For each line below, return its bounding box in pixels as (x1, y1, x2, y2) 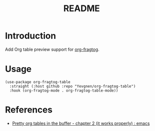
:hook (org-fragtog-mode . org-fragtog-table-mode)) (9, 88, 119, 93)
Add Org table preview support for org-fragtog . (5, 46, 100, 52)
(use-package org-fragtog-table (5, 79, 70, 84)
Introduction (5, 30, 56, 41)
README (63, 3, 100, 14)
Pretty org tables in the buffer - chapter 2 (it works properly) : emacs (12, 120, 150, 126)
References (5, 104, 52, 115)
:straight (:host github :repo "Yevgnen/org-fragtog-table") (9, 84, 136, 89)
